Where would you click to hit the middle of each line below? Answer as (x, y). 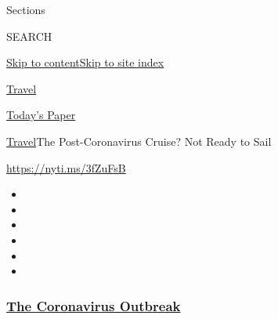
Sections (26, 9)
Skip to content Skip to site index (85, 62)
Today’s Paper (41, 115)
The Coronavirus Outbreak (94, 305)
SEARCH (29, 36)
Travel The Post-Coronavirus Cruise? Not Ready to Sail (139, 141)
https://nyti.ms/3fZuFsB (66, 167)
